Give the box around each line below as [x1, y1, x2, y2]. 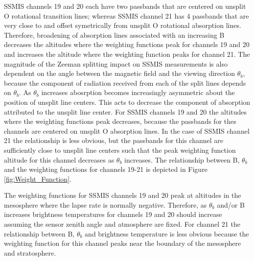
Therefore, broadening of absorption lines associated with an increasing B [4, 29, 225, 40]
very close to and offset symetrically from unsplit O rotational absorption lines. [4, 20, 241, 30]
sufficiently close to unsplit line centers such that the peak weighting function [4, 144, 236, 155]
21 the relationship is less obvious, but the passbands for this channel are [4, 135, 224, 145]
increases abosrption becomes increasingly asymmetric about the [41, 87, 235, 97]
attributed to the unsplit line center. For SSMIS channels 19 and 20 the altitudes [4, 106, 247, 117]
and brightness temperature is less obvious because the [85, 228, 249, 238]
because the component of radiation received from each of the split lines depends [4, 77, 246, 88]
